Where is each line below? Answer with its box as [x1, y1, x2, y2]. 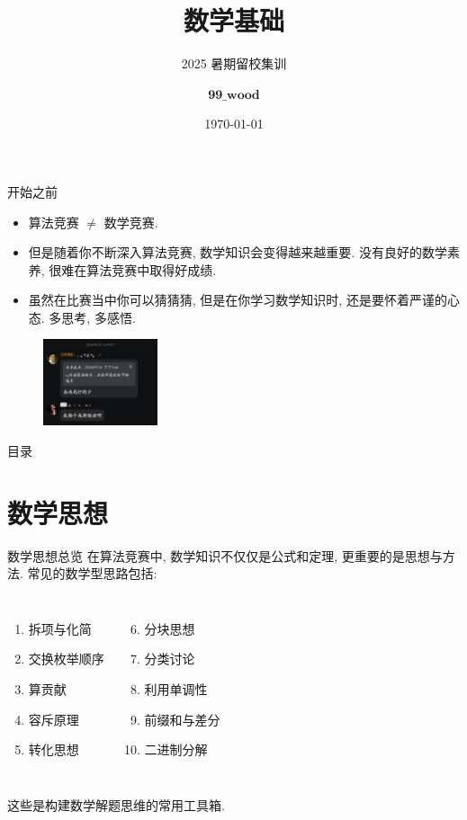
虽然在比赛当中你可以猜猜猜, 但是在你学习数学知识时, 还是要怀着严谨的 [28, 290, 447, 309]
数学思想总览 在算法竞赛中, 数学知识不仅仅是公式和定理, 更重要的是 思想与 [7, 546, 443, 565]
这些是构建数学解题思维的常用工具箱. [7, 795, 225, 814]
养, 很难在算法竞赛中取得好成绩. [28, 260, 217, 279]
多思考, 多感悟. [49, 307, 136, 326]
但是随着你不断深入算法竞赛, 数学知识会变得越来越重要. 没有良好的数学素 [28, 243, 460, 262]
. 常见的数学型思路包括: [20, 564, 157, 583]
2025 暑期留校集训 [181, 54, 287, 73]
